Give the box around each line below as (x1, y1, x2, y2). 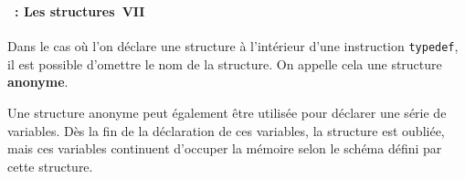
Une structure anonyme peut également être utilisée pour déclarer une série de (7, 102, 447, 121)
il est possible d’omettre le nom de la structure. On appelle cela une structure (7, 54, 442, 73)
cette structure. (7, 156, 93, 175)
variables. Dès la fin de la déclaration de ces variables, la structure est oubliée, (7, 121, 445, 140)
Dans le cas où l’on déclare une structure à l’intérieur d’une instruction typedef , (7, 37, 459, 56)
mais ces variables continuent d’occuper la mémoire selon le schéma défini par (7, 139, 442, 158)
